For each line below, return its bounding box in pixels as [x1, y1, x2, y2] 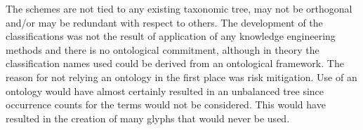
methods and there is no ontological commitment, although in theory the [6, 42, 319, 57]
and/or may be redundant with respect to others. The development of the [6, 15, 323, 29]
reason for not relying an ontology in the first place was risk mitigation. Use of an [6, 69, 357, 84]
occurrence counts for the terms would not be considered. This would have [6, 97, 326, 112]
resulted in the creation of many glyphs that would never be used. [6, 110, 290, 125]
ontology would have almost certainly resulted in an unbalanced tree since [6, 83, 324, 98]
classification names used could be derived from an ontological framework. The [6, 56, 344, 71]
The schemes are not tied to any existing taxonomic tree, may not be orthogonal [6, 1, 352, 15]
